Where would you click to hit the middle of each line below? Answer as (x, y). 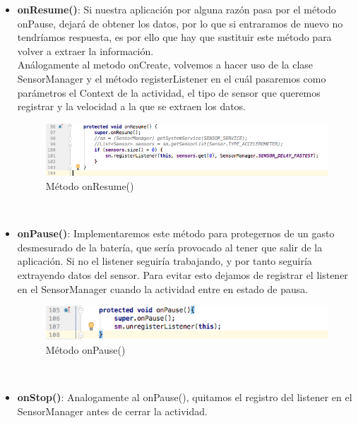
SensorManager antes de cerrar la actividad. (112, 411)
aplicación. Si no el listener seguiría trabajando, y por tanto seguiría (165, 261)
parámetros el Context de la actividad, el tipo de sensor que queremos (169, 92)
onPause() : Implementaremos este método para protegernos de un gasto (176, 233)
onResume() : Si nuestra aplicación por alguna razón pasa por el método (177, 9)
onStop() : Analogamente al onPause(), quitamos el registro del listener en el (185, 397)
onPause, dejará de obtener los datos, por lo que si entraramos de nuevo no (180, 23)
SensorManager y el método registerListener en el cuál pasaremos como (172, 78)
